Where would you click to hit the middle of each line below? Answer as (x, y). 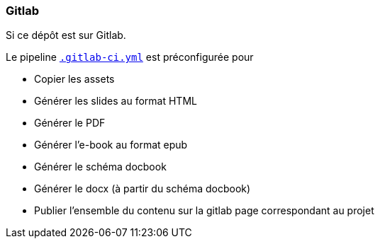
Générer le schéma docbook (100, 167)
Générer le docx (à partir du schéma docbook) (142, 189)
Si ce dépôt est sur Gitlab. (66, 35)
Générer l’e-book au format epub (111, 145)
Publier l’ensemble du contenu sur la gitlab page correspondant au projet (204, 211)
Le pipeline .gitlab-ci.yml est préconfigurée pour (130, 57)
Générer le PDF (70, 123)
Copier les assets (74, 79)
